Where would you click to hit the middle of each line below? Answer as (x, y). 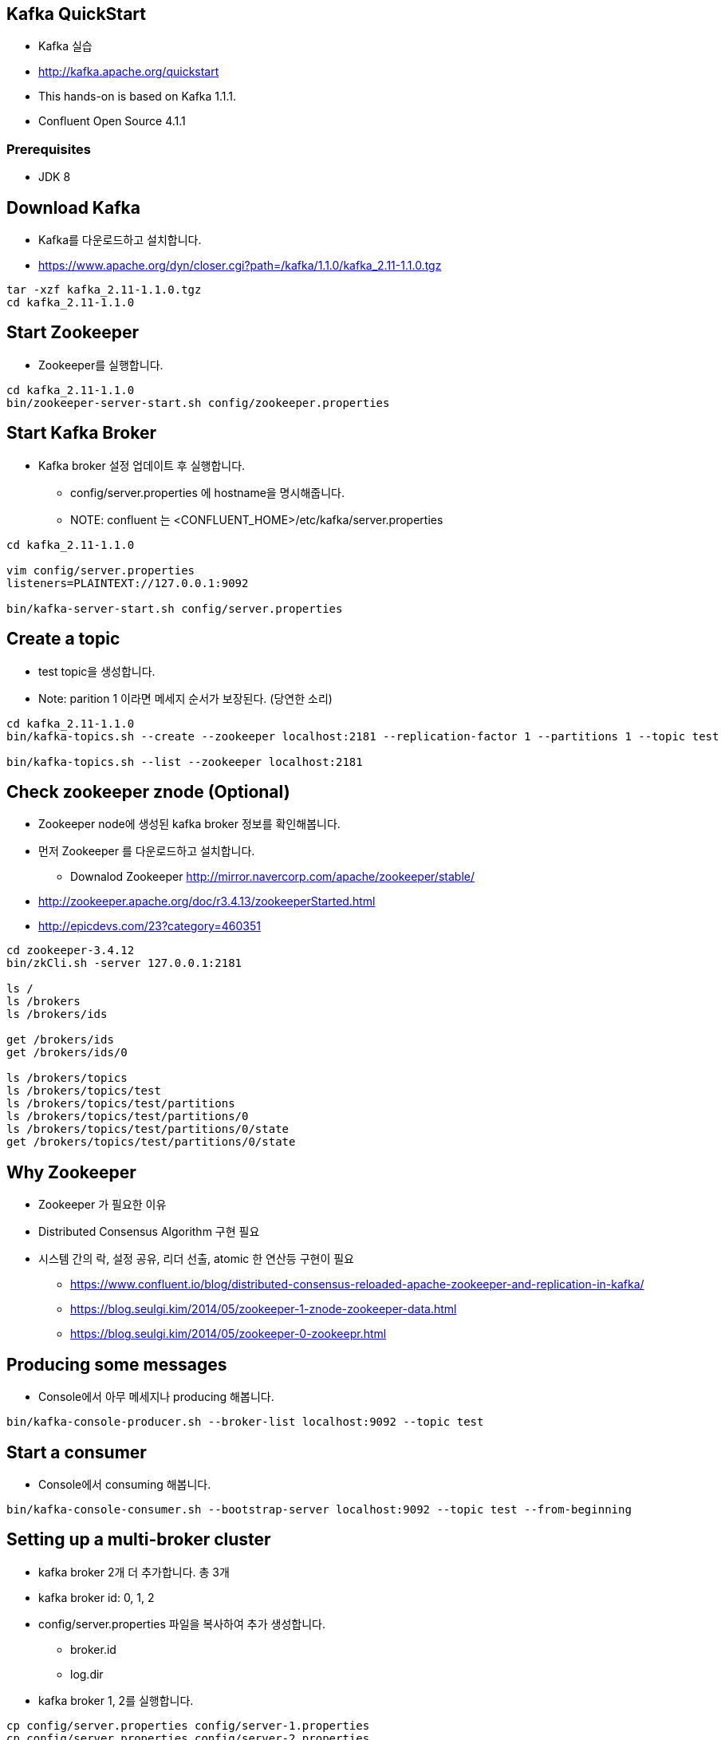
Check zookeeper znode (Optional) (148, 791)
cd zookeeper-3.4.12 (71, 951)
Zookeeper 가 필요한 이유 (102, 1205)
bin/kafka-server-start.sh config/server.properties (175, 608)
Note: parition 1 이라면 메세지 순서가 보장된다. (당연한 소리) (185, 698)
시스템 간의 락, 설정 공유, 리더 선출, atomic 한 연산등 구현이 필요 (197, 1259)
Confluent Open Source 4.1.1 (112, 121)
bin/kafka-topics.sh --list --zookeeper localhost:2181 (185, 761)
